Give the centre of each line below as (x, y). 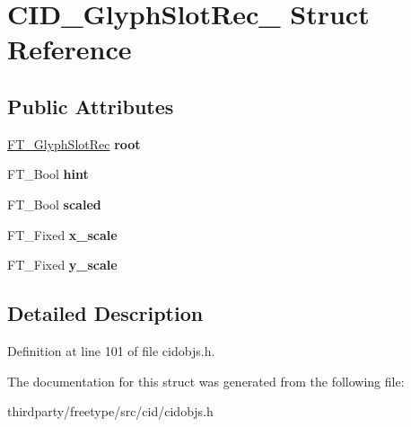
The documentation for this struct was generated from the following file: (206, 381)
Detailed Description (105, 313)
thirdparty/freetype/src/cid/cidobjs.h (110, 411)
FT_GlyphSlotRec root (74, 143)
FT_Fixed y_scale (62, 265)
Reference (70, 49)
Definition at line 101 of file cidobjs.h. (111, 350)
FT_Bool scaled (54, 204)
